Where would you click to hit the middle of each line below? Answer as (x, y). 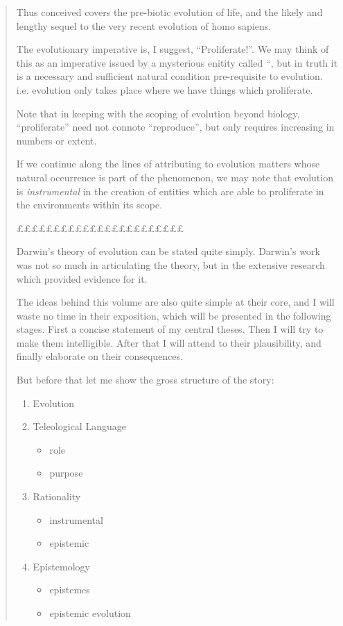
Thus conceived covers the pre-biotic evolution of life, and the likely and (169, 12)
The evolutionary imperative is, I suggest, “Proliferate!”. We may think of (173, 49)
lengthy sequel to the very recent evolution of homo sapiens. (144, 25)
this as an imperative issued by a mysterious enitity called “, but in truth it (177, 62)
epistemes (70, 590)
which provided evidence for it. (82, 278)
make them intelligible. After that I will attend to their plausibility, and (169, 342)
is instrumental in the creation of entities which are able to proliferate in (170, 191)
